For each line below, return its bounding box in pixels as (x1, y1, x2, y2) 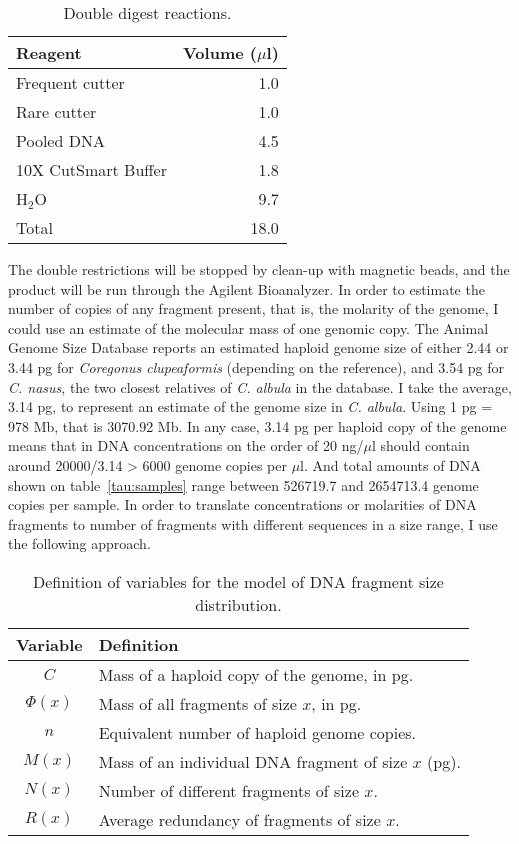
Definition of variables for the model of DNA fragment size (32, 569, 444, 593)
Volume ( (182, 41, 257, 64)
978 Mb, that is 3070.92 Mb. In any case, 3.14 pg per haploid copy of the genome (8, 415, 507, 436)
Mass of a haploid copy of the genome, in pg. (98, 662, 414, 686)
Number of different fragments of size (98, 778, 360, 802)
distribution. (195, 592, 282, 616)
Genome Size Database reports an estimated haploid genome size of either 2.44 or (8, 337, 509, 358)
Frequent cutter (16, 71, 125, 94)
